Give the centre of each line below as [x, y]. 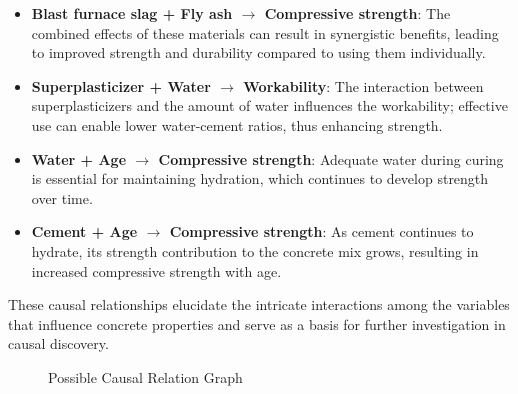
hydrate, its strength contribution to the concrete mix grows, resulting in [255, 250]
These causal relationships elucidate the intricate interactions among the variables [259, 304]
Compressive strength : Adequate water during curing [331, 158]
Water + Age [79, 158]
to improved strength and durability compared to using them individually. [258, 52]
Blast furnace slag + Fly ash [132, 13]
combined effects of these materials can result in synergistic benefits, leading [265, 32]
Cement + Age [84, 231]
